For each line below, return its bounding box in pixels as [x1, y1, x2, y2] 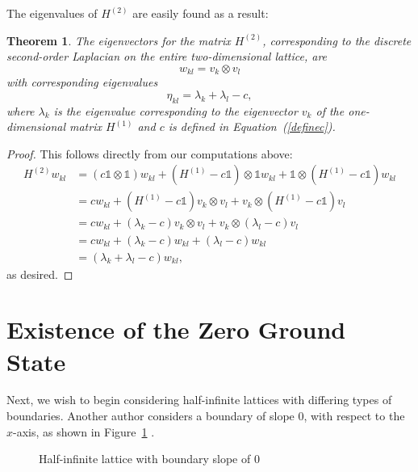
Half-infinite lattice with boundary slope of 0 [39, 450, 260, 467]
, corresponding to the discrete [262, 32, 412, 48]
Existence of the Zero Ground [6, 313, 346, 346]
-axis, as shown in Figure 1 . [13, 423, 155, 440]
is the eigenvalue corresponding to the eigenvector [53, 102, 298, 119]
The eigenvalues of [6, 5, 98, 21]
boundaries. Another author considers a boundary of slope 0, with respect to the [6, 407, 405, 424]
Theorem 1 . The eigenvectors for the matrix [6, 32, 231, 48]
